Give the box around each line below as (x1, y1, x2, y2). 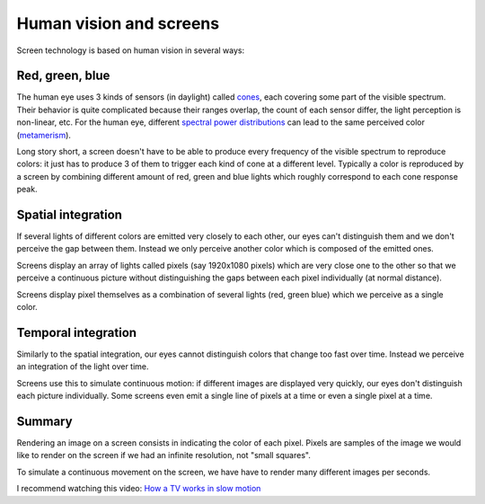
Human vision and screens (16, 13, 220, 33)
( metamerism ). (16, 129, 72, 140)
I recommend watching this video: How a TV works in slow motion (16, 483, 261, 494)
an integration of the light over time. (16, 361, 149, 372)
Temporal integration (16, 324, 137, 340)
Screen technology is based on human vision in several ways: (16, 45, 245, 56)
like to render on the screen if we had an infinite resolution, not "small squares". (16, 450, 312, 461)
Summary (16, 413, 73, 429)
